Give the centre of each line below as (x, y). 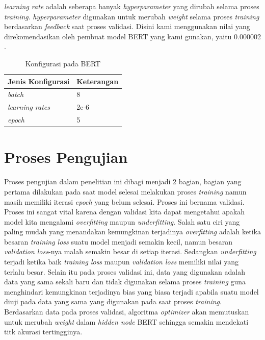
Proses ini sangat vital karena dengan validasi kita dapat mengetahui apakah (124, 212)
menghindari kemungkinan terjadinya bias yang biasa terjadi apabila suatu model (131, 291)
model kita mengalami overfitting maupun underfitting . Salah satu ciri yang (122, 221)
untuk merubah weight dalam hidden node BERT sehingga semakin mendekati (126, 321)
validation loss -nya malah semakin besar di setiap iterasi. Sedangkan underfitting (130, 251)
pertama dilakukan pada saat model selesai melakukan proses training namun (125, 191)
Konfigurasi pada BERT (63, 63)
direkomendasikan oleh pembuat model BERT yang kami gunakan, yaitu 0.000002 (132, 36)
